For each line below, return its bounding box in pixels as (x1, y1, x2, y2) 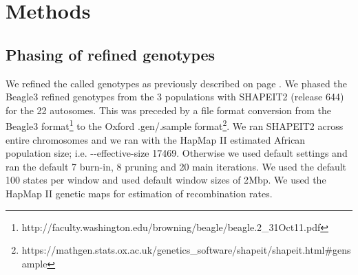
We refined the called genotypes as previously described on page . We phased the (6, 76, 347, 90)
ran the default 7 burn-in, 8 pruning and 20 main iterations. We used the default (6, 159, 347, 173)
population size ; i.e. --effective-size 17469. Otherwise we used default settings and (6, 146, 348, 160)
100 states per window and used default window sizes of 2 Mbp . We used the (6, 173, 326, 187)
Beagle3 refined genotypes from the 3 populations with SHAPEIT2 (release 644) (6, 89, 344, 104)
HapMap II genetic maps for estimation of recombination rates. (6, 186, 273, 200)
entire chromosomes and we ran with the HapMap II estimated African (6, 132, 306, 146)
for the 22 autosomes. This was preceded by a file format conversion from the (6, 102, 332, 117)
